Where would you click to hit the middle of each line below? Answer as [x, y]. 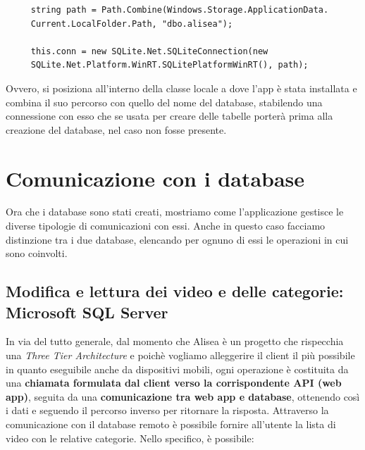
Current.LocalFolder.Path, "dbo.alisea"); [132, 24]
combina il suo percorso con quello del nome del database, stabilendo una [164, 102]
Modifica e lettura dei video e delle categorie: [175, 291]
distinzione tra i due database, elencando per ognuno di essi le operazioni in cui [177, 239]
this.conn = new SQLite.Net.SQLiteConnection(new [149, 51]
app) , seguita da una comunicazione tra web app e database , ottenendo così [183, 396]
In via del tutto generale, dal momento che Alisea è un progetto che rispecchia [175, 341]
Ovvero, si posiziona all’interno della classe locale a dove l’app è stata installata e [181, 88]
